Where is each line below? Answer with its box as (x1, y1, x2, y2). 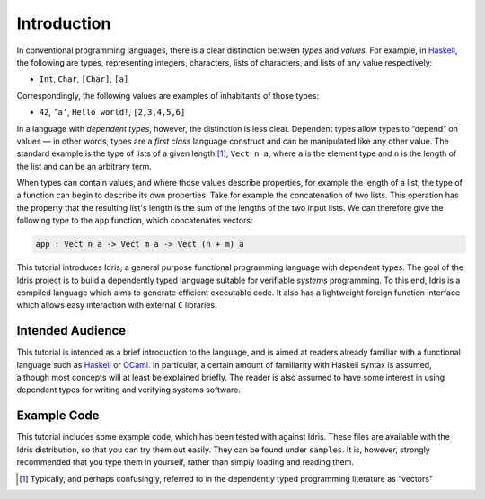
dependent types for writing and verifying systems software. (16, 384, 242, 395)
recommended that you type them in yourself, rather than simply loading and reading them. (16, 457, 354, 468)
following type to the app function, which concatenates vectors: (16, 215, 253, 226)
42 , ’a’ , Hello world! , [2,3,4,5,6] (39, 107, 186, 118)
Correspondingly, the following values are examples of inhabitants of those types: (16, 90, 319, 101)
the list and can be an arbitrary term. (16, 161, 152, 171)
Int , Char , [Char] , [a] (39, 74, 129, 84)
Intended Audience (16, 323, 127, 338)
